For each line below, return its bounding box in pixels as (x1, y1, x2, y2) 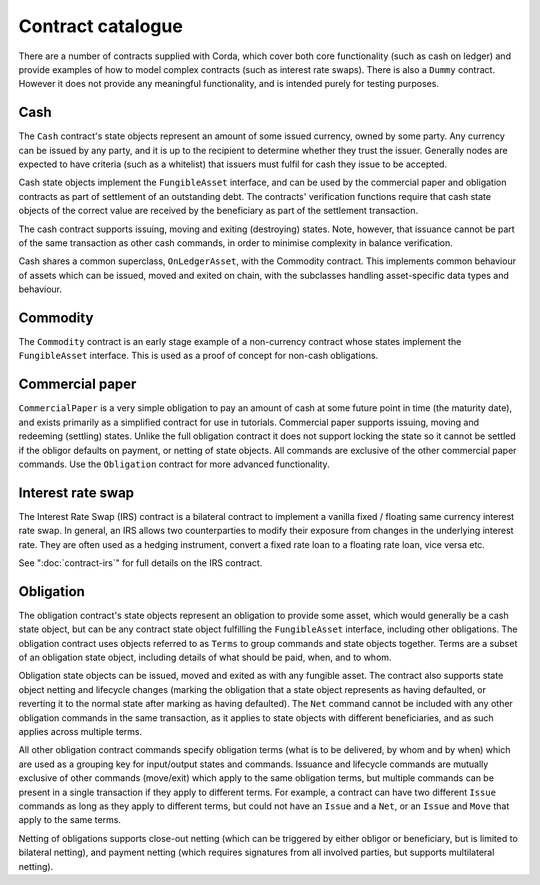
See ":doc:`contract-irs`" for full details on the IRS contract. (18, 556, 263, 569)
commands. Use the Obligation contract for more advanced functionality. (18, 458, 330, 470)
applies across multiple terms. (18, 726, 143, 738)
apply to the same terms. (18, 814, 122, 826)
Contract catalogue (18, 15, 184, 37)
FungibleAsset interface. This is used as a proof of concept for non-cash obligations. (18, 350, 379, 362)
